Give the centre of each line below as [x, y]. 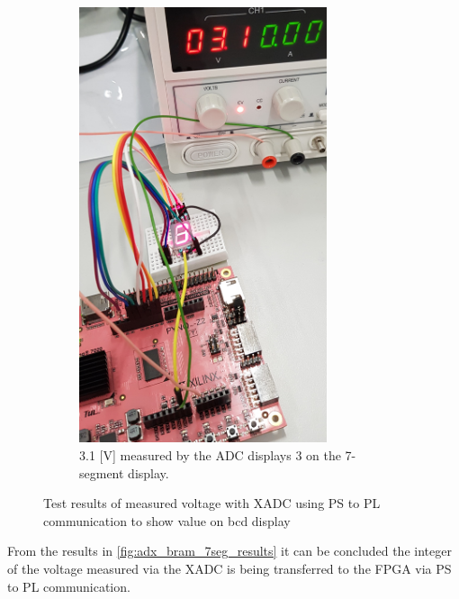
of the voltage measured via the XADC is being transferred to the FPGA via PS [229, 568]
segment [102, 472]
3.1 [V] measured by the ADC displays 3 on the [210, 454]
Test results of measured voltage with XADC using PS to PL [212, 503]
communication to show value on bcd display [167, 520]
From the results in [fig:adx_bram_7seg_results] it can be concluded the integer [229, 551]
